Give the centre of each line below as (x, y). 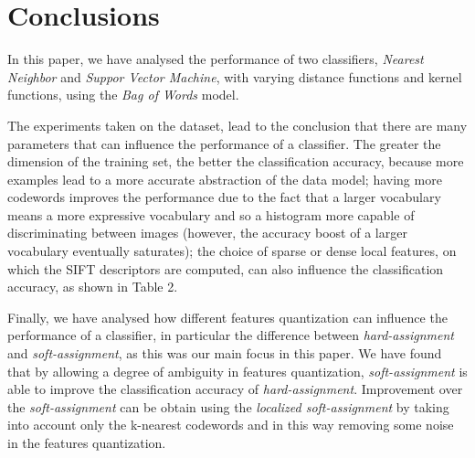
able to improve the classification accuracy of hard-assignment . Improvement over (235, 389)
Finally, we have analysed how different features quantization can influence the (227, 317)
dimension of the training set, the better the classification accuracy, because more (236, 161)
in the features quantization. (87, 442)
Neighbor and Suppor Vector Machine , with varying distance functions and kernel (235, 76)
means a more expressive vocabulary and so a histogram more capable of (211, 214)
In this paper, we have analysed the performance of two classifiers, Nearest (216, 59)
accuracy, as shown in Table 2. (93, 287)
